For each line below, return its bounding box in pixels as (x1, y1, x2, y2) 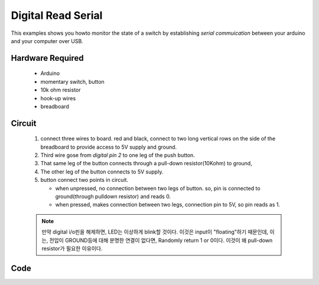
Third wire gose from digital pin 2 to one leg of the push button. (40, 152, 195, 159)
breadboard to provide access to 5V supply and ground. (40, 143, 177, 150)
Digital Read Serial (11, 9, 103, 22)
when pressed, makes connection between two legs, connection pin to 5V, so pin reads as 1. (55, 201, 281, 208)
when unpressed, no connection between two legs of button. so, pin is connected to (55, 185, 261, 192)
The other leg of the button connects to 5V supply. (40, 168, 164, 175)
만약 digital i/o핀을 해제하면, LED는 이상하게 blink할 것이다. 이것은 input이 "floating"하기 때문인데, (41, 228, 269, 235)
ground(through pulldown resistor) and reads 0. (55, 193, 171, 200)
